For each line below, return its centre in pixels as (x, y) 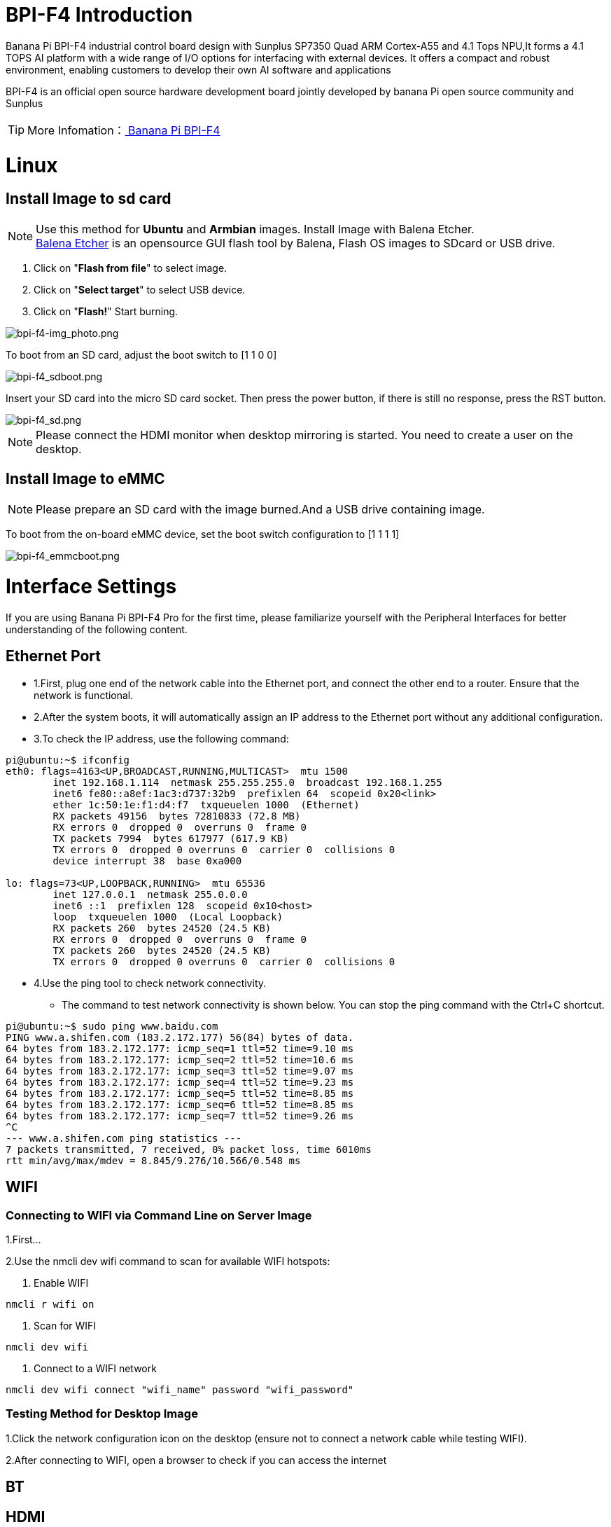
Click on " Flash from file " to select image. (131, 268)
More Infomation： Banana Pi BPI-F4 (124, 130)
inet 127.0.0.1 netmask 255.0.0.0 (150, 894)
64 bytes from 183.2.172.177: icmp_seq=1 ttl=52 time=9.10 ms (180, 1048)
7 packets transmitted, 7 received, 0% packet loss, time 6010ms (189, 1149)
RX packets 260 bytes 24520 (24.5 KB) (162, 928)
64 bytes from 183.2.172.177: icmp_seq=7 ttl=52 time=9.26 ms (180, 1115)
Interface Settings (91, 587)
